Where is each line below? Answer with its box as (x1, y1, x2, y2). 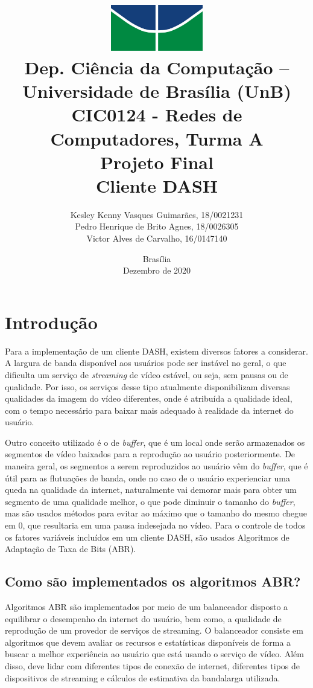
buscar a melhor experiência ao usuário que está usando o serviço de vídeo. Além (5, 648, 304, 660)
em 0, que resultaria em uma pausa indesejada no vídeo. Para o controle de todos (5, 519, 306, 532)
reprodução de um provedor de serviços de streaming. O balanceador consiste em (5, 624, 303, 637)
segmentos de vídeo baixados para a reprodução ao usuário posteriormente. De (5, 448, 296, 460)
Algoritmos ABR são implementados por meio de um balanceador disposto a (5, 600, 288, 613)
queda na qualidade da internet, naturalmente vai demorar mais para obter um (5, 483, 297, 496)
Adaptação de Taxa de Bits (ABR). (5, 542, 136, 555)
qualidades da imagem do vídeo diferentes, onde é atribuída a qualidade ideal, (5, 392, 292, 405)
